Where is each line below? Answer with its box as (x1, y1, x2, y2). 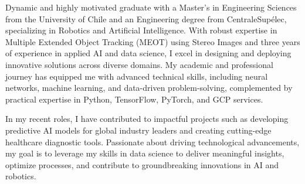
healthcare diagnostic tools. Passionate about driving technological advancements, (5, 135, 300, 148)
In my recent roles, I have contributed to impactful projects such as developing (5, 113, 289, 125)
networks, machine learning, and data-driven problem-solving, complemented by (5, 81, 293, 94)
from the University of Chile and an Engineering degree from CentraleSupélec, (5, 12, 287, 25)
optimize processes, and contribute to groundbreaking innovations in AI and (5, 158, 279, 171)
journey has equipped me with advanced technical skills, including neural (5, 70, 268, 82)
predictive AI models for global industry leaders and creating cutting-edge (5, 124, 272, 136)
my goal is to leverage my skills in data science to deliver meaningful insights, (5, 147, 284, 159)
